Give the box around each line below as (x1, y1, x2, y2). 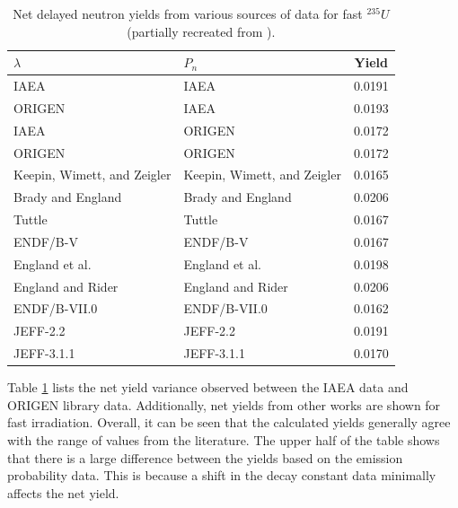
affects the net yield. (7, 483, 119, 502)
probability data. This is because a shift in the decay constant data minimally (7, 466, 436, 485)
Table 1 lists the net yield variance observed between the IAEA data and (7, 378, 409, 397)
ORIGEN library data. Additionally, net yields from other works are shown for (7, 395, 441, 414)
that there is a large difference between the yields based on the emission (7, 448, 403, 467)
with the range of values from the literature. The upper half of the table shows (7, 431, 440, 450)
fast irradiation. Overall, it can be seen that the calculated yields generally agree (7, 413, 451, 432)
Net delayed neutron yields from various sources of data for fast (13, 4, 363, 22)
